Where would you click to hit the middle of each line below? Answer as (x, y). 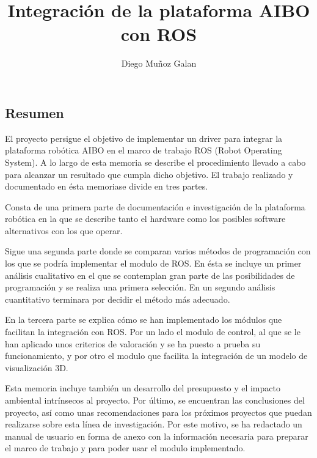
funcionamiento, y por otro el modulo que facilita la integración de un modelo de (156, 356)
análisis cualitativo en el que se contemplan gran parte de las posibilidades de (150, 275)
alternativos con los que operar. (64, 230)
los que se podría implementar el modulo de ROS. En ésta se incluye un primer (153, 263)
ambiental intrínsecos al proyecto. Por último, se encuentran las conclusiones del (155, 400)
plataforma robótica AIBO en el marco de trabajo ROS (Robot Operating (144, 150)
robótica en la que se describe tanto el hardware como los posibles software (145, 219)
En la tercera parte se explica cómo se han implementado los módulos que (144, 319)
